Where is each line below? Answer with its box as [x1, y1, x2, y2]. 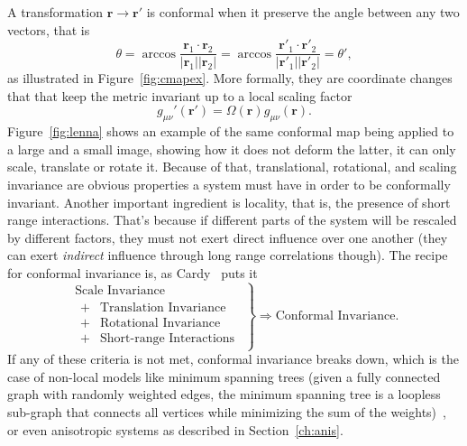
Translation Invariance [99, 301, 226, 314]
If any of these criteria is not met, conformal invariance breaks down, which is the [7, 349, 459, 368]
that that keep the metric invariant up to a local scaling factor [7, 86, 353, 105]
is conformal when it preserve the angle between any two [146, 3, 460, 21]
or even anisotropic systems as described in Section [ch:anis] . [7, 420, 343, 439]
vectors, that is [7, 20, 90, 39]
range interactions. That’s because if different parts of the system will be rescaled [7, 210, 457, 229]
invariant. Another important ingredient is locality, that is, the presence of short [7, 192, 451, 211]
